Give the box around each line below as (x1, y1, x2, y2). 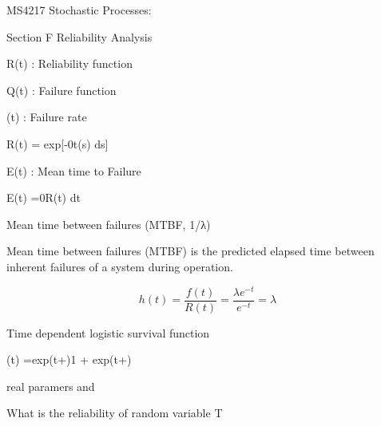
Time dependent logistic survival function (6, 324, 210, 341)
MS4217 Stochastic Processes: (6, 2, 152, 18)
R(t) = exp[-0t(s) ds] (6, 135, 109, 152)
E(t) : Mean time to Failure (6, 162, 141, 179)
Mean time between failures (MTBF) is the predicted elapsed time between (6, 243, 375, 259)
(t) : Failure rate (6, 108, 87, 125)
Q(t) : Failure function (6, 81, 117, 98)
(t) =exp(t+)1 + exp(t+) (6, 351, 132, 368)
